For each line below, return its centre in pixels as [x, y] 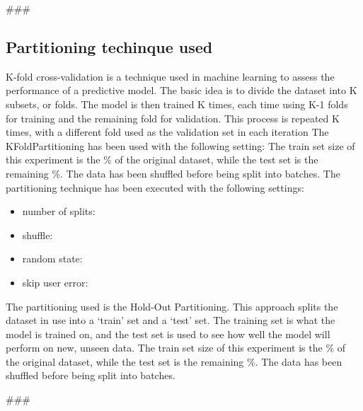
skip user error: [55, 282]
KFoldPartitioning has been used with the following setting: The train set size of [180, 145]
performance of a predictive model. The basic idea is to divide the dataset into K [181, 90]
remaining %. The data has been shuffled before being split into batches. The [173, 173]
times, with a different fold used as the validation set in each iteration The [167, 132]
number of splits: [59, 211]
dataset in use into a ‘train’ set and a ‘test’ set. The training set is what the [171, 320]
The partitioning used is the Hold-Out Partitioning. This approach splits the [172, 306]
